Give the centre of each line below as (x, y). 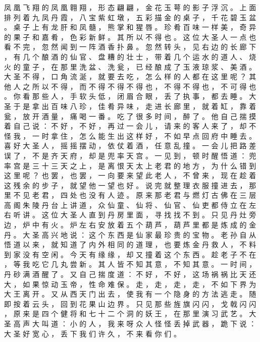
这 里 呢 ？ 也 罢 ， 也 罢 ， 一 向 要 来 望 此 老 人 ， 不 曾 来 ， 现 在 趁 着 (130, 175)
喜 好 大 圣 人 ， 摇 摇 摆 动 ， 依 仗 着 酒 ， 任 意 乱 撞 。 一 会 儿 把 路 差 (130, 146)
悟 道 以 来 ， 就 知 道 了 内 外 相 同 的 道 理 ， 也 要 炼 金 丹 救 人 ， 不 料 (130, 244)
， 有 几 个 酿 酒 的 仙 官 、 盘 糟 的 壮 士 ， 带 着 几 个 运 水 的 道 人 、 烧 (130, 56)
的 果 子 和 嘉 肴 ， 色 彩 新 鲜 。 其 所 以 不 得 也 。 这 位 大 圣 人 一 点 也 (130, 37)
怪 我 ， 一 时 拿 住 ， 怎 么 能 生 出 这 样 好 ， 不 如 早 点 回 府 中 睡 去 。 (130, 135)
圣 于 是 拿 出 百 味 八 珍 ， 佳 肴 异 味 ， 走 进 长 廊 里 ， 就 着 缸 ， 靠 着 (130, 106)
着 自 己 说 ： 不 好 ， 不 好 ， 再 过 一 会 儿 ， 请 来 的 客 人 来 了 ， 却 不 (130, 126)
